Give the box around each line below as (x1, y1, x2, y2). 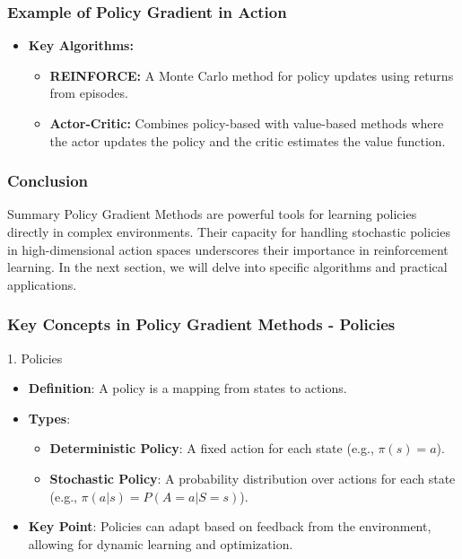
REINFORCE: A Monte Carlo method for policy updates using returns (49, 66, 454, 84)
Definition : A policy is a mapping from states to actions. (28, 379, 347, 397)
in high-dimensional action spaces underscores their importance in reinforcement (7, 240, 449, 258)
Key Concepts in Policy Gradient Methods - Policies (7, 313, 396, 336)
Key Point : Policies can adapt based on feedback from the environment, (28, 517, 431, 536)
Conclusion (7, 170, 88, 192)
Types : (28, 408, 71, 427)
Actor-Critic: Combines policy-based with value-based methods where (49, 114, 444, 132)
